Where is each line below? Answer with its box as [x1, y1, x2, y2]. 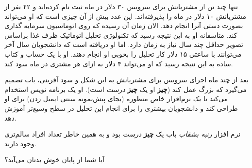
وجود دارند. [4, 138, 36, 148]
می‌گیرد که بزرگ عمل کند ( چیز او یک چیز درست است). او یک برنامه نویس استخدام [4, 84, 247, 94]
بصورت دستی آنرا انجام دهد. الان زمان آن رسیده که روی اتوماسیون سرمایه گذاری [4, 20, 243, 31]
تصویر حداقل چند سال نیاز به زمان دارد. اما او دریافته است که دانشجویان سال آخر [4, 39, 243, 49]
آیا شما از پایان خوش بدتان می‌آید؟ [4, 154, 104, 165]
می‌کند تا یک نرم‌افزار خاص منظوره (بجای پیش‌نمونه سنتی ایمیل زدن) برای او [4, 93, 228, 104]
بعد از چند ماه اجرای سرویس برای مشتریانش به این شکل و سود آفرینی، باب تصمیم [4, 75, 249, 85]
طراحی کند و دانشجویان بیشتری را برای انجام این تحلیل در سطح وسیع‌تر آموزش [4, 103, 238, 113]
